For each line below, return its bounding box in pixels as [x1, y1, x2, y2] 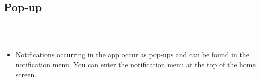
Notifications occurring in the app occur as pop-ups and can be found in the [15, 49, 249, 60]
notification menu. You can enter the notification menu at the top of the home [15, 59, 256, 69]
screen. [15, 69, 37, 79]
